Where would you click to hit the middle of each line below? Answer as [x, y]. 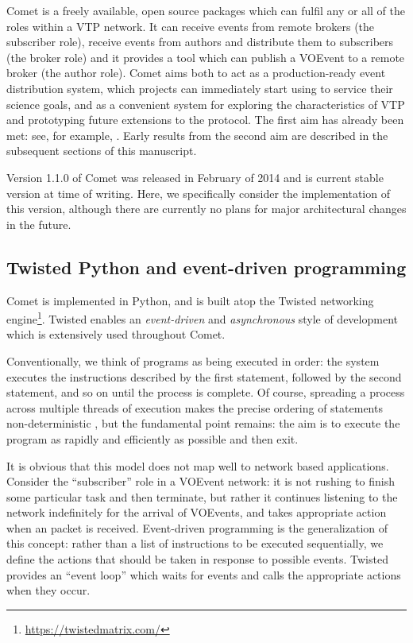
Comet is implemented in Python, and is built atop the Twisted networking [190, 300]
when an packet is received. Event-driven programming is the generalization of [197, 527]
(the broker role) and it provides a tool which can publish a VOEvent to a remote [206, 57]
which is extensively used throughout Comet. [116, 334]
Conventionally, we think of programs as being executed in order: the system [193, 360]
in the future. [39, 224]
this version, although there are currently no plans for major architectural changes [206, 209]
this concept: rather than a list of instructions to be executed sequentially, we [195, 543]
